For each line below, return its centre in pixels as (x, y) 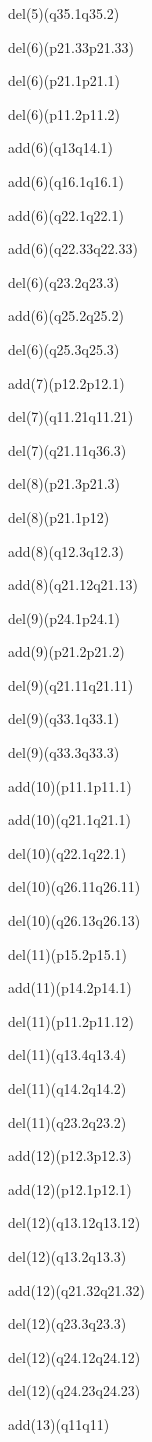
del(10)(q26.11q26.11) (74, 886)
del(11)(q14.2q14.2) (67, 1088)
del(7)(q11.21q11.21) (71, 416)
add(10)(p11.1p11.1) (70, 785)
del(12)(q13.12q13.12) (74, 1222)
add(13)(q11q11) (59, 1423)
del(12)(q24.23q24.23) (74, 1390)
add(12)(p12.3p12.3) (70, 1155)
